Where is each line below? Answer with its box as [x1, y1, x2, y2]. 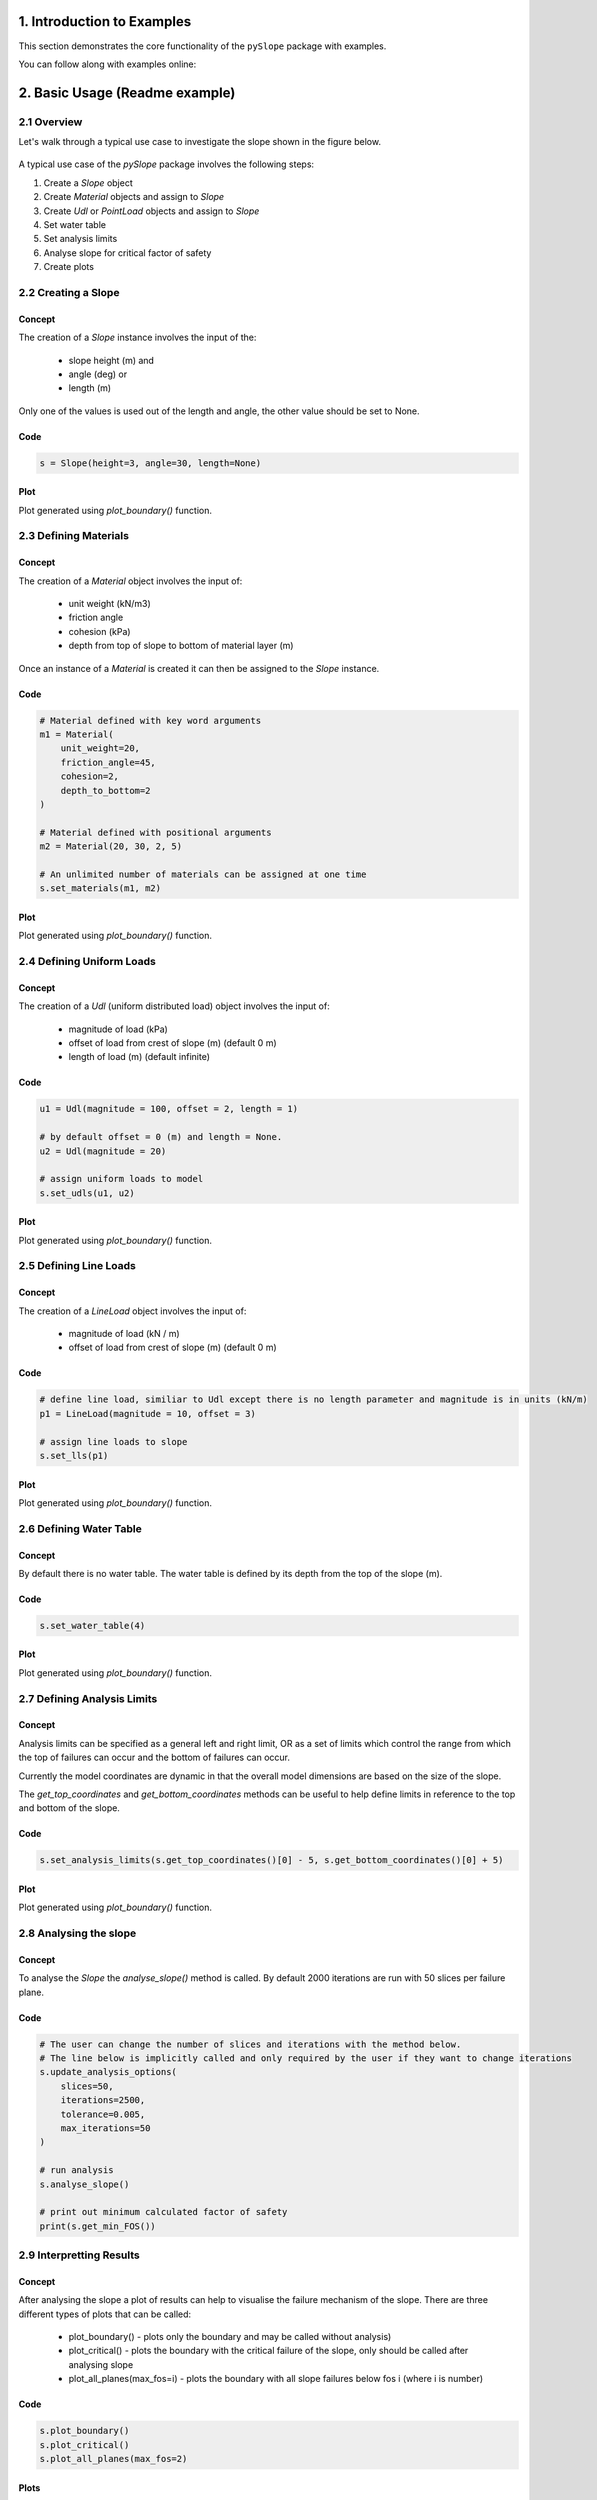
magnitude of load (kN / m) [68, 1328, 180, 1340]
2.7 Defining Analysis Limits [18, 1691, 158, 1705]
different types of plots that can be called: [18, 2308, 192, 2320]
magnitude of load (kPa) [68, 1023, 169, 1035]
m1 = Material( [39, 728, 114, 740]
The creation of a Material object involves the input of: [18, 575, 243, 587]
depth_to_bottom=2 [60, 785, 151, 796]
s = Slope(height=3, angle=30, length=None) [39, 457, 262, 469]
